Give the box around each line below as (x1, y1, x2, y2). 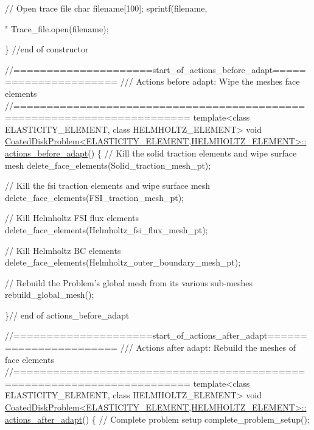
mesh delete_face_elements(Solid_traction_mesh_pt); (5, 158, 211, 171)
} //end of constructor (5, 43, 89, 55)
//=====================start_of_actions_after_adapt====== (5, 329, 307, 342)
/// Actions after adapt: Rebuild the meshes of (120, 341, 296, 354)
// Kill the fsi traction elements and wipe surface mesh (5, 179, 211, 192)
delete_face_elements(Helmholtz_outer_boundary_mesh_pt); (5, 256, 241, 269)
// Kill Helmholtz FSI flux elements (5, 211, 139, 224)
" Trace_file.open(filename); (5, 22, 109, 35)
